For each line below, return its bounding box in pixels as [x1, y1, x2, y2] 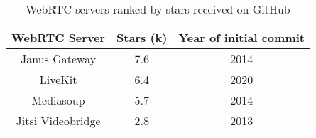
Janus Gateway [20, 51, 97, 67]
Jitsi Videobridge [16, 112, 101, 129]
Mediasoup [31, 92, 85, 108]
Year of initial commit [178, 29, 305, 46]
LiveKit [39, 71, 77, 87]
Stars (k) [116, 29, 168, 46]
